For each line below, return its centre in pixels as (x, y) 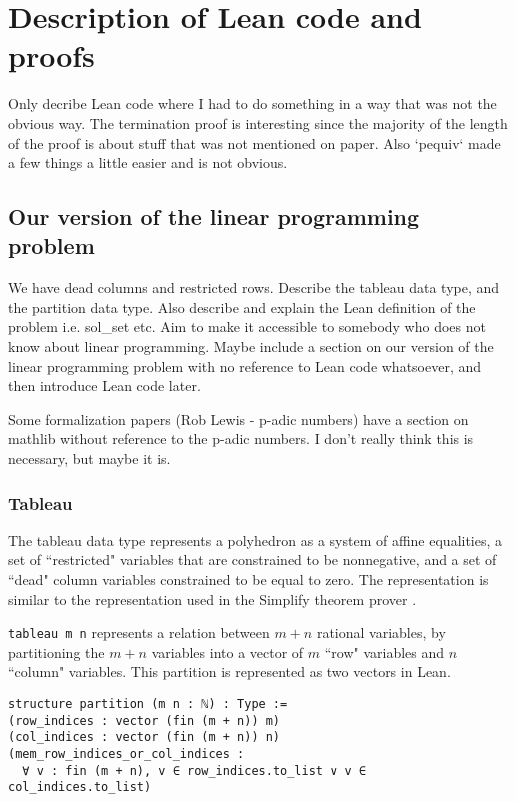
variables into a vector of (227, 651)
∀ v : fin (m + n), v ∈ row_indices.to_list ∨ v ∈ (194, 770)
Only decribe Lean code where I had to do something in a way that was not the (252, 103)
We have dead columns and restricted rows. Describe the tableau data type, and (254, 287)
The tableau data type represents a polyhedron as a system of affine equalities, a (255, 539)
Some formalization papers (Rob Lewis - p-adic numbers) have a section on (238, 418)
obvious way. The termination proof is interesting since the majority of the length (258, 122)
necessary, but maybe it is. (89, 458)
